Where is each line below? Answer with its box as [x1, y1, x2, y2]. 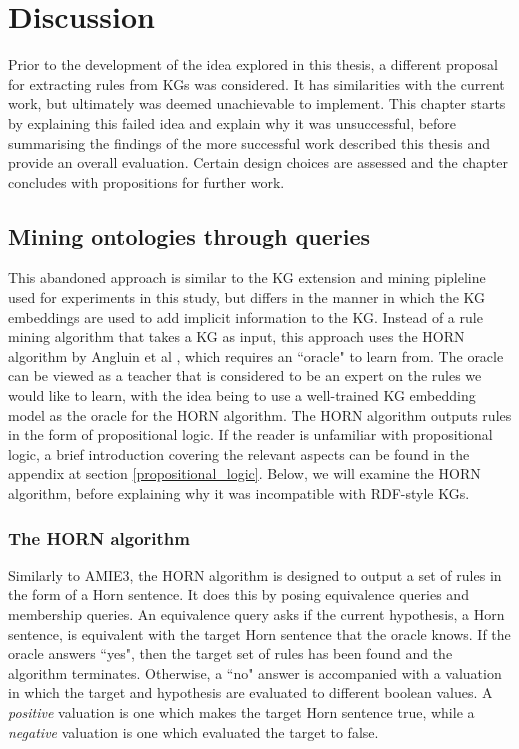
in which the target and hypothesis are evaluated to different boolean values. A [8, 682, 493, 703]
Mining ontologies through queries [8, 220, 371, 251]
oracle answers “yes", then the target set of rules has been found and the [8, 643, 453, 664]
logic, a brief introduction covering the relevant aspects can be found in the [8, 443, 470, 464]
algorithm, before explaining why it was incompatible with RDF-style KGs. [8, 483, 470, 504]
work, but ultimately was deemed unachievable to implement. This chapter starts [8, 93, 506, 114]
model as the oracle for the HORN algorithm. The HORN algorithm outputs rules [8, 404, 512, 425]
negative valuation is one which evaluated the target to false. [8, 721, 379, 742]
